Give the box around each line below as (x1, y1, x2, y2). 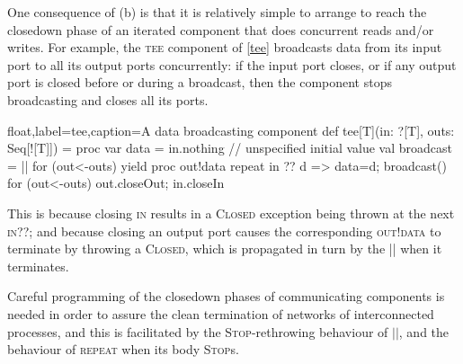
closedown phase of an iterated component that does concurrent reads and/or (7, 20, 434, 39)
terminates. (7, 256, 69, 275)
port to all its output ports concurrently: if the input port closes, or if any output (7, 55, 457, 74)
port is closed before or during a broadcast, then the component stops (7, 73, 392, 92)
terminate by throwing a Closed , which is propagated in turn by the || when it (7, 239, 442, 258)
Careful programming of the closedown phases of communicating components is (7, 287, 445, 306)
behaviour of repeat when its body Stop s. (7, 340, 239, 359)
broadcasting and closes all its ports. (7, 90, 209, 109)
